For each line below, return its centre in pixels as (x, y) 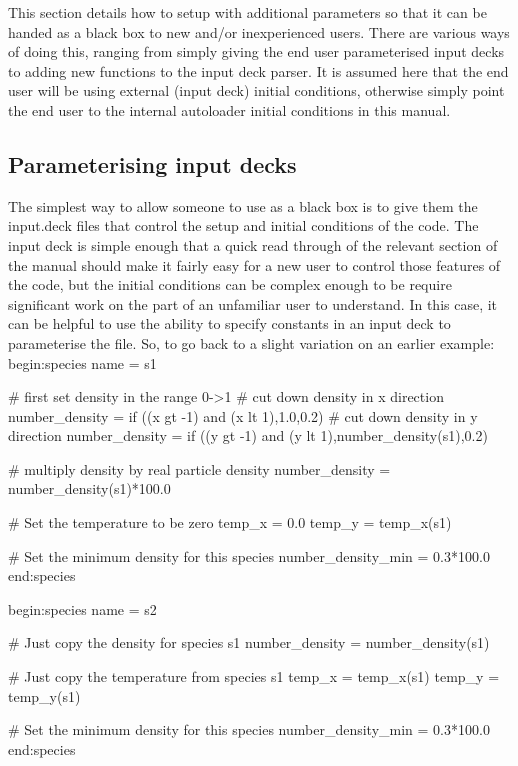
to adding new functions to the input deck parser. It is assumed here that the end (258, 70)
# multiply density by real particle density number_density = (199, 468)
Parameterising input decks (152, 163)
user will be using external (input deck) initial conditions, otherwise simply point (256, 90)
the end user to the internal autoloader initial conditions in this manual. (229, 109)
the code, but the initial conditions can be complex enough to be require (230, 284)
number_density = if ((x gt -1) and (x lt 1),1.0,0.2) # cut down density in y (243, 415)
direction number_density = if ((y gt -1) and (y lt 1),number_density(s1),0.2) (248, 435)
